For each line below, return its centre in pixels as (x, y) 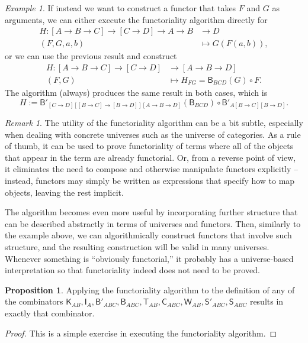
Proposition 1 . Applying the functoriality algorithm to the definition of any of (150, 289)
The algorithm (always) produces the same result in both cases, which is (136, 92)
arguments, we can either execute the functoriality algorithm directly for (136, 19)
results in (267, 301)
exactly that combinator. (50, 313)
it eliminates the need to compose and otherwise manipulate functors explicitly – (152, 169)
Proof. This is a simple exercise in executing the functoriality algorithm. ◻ (141, 333)
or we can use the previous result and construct (91, 56)
